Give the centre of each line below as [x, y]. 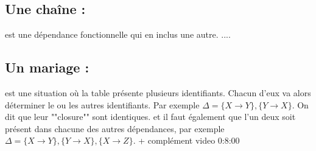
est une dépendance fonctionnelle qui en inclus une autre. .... [118, 34]
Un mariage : [47, 67]
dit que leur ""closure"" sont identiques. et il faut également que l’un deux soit [150, 117]
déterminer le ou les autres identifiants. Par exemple [102, 104]
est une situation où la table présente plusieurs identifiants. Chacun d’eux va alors [158, 93]
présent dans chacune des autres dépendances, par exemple [115, 128]
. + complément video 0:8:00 [186, 140]
